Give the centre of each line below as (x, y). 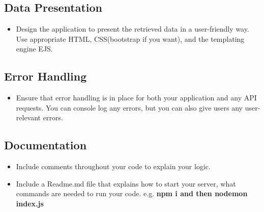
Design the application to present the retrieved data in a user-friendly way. (133, 29)
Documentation (46, 145)
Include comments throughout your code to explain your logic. (113, 166)
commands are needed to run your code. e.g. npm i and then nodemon (132, 193)
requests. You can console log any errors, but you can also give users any (129, 107)
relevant (28, 117)
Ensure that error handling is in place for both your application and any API (136, 98)
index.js (30, 203)
